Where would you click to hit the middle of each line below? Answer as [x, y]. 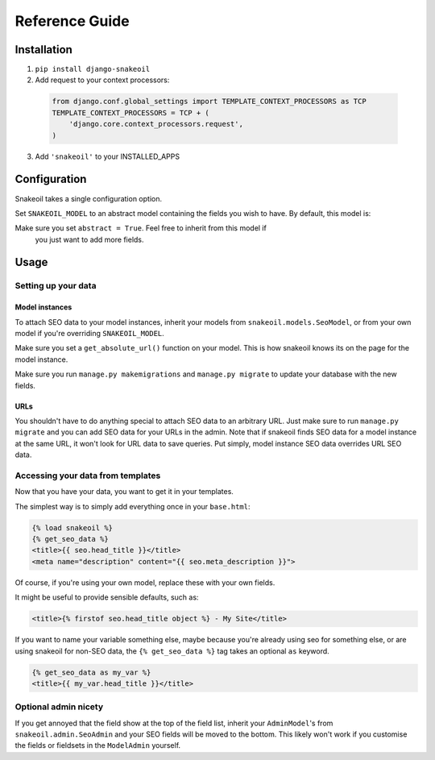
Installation [43, 50]
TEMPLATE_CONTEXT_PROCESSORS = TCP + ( [130, 112]
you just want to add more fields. [89, 239]
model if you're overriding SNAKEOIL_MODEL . [89, 334]
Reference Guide [72, 21]
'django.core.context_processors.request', [156, 124]
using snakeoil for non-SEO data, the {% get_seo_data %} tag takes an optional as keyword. [172, 651]
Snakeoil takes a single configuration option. [89, 198]
